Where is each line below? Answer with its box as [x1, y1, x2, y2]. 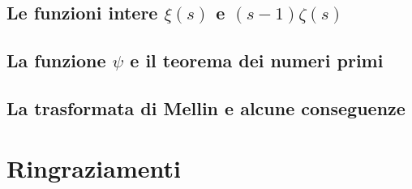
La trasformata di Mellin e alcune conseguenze [6, 95, 406, 120]
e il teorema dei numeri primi [130, 48, 384, 73]
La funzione [6, 48, 106, 73]
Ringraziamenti [6, 151, 181, 184]
